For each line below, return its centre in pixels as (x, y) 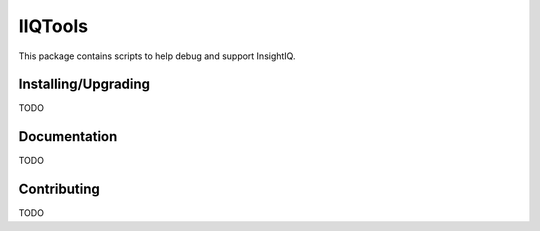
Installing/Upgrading (84, 84)
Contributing (59, 189)
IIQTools (53, 26)
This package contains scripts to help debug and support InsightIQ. (157, 56)
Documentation (68, 136)
